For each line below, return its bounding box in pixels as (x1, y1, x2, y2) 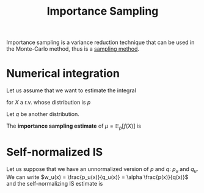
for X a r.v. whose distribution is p (6, 99, 91, 106)
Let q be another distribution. (6, 111, 79, 118)
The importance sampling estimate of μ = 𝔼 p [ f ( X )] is (6, 122, 142, 131)
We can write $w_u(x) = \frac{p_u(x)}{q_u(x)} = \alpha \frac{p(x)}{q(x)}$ (6, 173, 189, 181)
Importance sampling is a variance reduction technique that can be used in (6, 38, 195, 46)
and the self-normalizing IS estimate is (6, 180, 103, 187)
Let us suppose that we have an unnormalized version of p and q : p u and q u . (6, 165, 199, 174)
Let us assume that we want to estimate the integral (6, 87, 136, 94)
